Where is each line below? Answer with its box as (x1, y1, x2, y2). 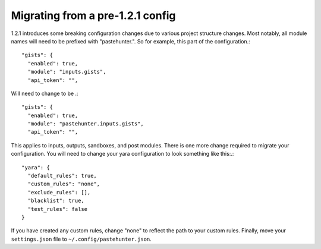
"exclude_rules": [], (27, 189, 91, 196)
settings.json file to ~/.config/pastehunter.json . (11, 235, 152, 242)
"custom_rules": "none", (27, 181, 100, 187)
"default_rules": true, (27, 172, 97, 179)
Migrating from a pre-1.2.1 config (11, 9, 176, 22)
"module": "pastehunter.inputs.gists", (27, 121, 144, 127)
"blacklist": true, (27, 197, 84, 204)
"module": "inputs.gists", (27, 68, 106, 75)
